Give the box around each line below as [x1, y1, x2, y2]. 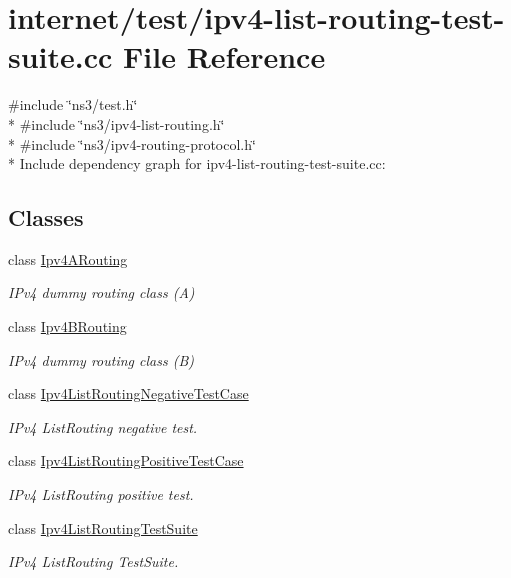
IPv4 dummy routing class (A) [8, 282, 195, 303]
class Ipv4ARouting [8, 248, 128, 269]
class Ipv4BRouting [8, 316, 127, 337]
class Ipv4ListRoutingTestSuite [8, 517, 198, 538]
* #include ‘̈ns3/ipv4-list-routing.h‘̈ [8, 113, 225, 134]
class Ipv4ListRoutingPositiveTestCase [8, 450, 244, 471]
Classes [8, 202, 84, 233]
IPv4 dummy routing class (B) [8, 349, 194, 370]
